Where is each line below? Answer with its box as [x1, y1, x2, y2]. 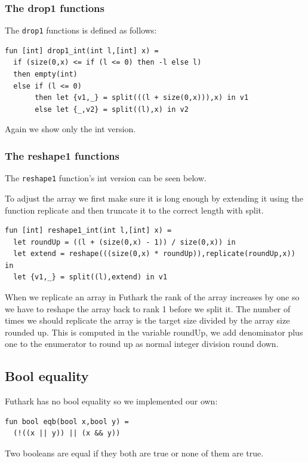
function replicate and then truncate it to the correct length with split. [5, 203, 264, 216]
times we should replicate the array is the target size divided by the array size [5, 314, 290, 327]
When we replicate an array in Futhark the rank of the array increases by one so [5, 291, 300, 303]
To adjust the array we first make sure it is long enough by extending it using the [5, 191, 303, 204]
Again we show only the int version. [5, 123, 136, 135]
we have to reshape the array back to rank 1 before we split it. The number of [5, 302, 291, 315]
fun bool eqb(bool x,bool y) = [5, 417, 129, 426]
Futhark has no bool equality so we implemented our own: [5, 395, 218, 407]
